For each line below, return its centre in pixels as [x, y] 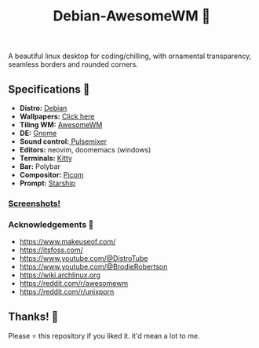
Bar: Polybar [40, 167]
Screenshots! [35, 203]
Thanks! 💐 [33, 316]
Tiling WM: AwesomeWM [61, 125]
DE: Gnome [38, 133]
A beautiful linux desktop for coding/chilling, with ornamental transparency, [130, 56]
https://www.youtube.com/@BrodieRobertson [93, 267]
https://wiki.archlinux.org [60, 275]
